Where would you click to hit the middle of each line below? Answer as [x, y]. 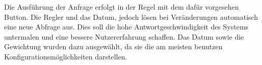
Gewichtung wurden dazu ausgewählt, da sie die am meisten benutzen [113, 46]
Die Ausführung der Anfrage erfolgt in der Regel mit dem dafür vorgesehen [122, 7]
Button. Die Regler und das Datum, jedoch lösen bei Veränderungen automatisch [131, 17]
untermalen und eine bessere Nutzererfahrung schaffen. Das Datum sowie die [124, 36]
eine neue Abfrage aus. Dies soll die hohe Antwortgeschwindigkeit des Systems [126, 27]
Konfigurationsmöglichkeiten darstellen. [66, 56]
